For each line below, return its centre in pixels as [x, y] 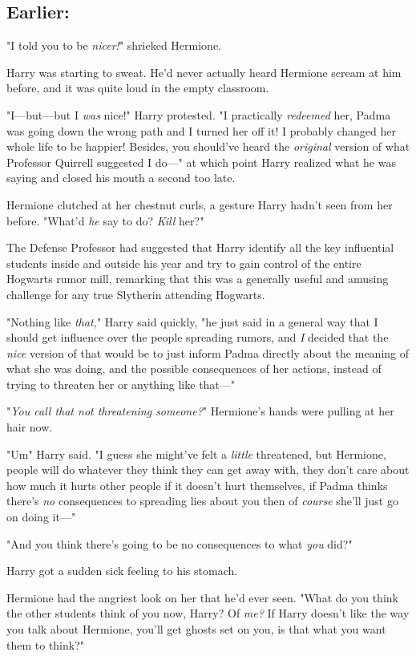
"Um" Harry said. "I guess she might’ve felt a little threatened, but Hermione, [196, 454]
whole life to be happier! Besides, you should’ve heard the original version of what [208, 146]
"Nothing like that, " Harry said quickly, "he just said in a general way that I [192, 321]
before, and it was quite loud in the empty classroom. [138, 88]
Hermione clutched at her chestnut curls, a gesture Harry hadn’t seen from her [200, 204]
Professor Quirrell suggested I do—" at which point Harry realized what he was [201, 162]
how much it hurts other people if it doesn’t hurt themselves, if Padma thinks [197, 485]
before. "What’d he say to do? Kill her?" [105, 220]
